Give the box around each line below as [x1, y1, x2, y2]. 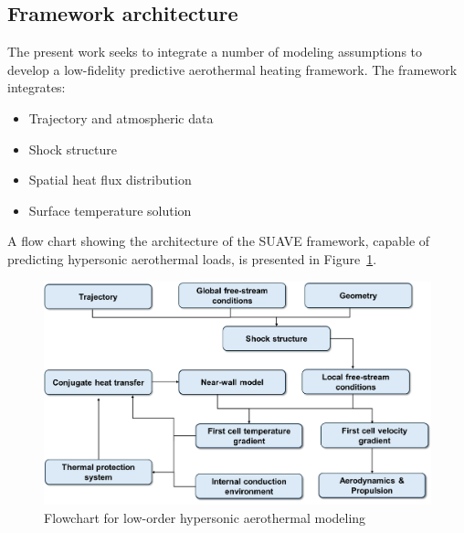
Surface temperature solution [28, 200, 192, 219]
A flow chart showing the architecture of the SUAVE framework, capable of [7, 231, 430, 251]
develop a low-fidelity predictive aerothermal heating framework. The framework [7, 59, 458, 79]
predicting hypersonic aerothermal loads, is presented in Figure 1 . [7, 249, 377, 268]
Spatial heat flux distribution [28, 170, 192, 189]
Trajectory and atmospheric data [28, 108, 214, 127]
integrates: [7, 78, 66, 97]
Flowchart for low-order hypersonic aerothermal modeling [44, 508, 366, 528]
